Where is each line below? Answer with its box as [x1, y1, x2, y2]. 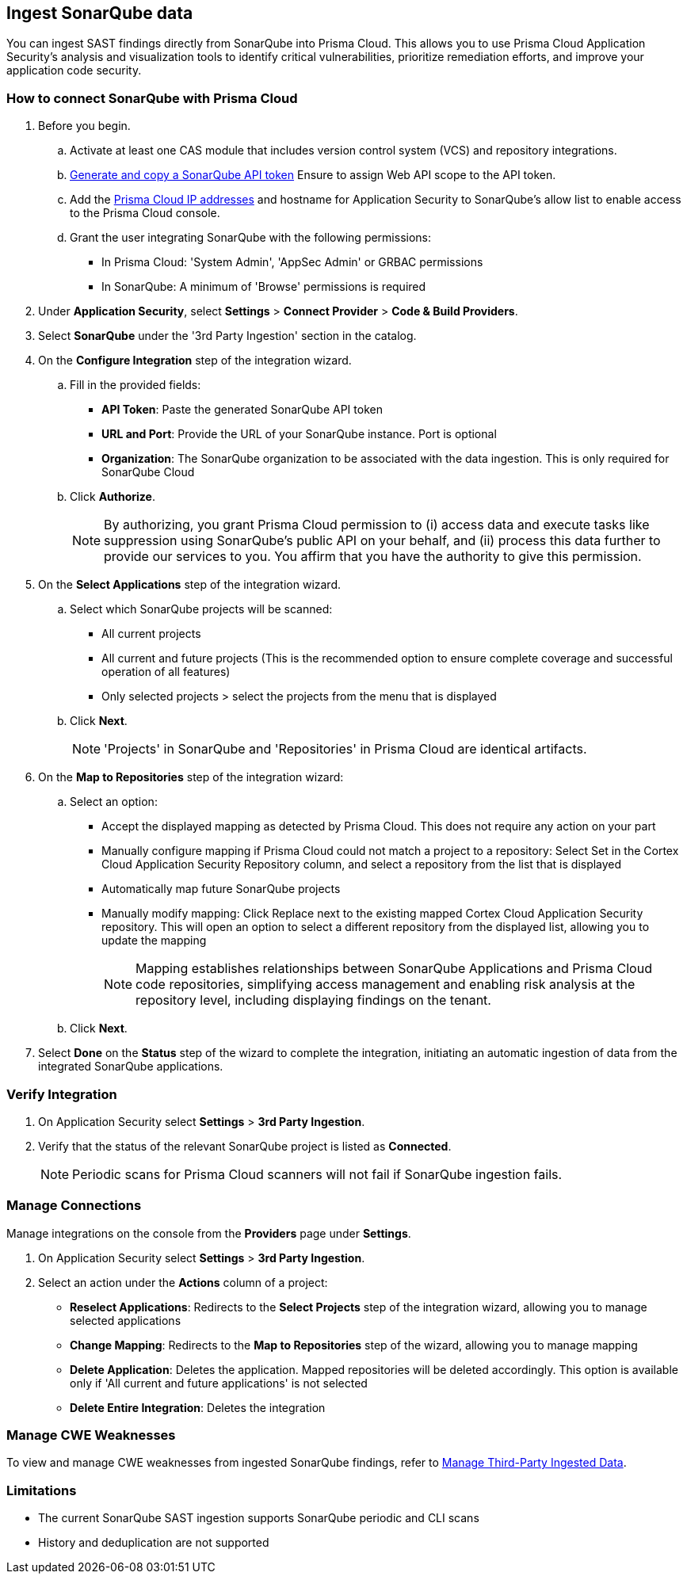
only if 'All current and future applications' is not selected [70, 1376, 368, 1390]
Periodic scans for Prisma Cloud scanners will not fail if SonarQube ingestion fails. [72, 1166, 563, 1182]
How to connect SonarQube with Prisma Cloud [6, 90, 298, 106]
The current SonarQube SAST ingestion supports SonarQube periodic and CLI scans [38, 1511, 479, 1525]
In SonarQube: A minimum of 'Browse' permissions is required [101, 280, 426, 294]
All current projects [101, 627, 201, 641]
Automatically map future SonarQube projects [101, 882, 341, 896]
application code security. [6, 63, 142, 78]
